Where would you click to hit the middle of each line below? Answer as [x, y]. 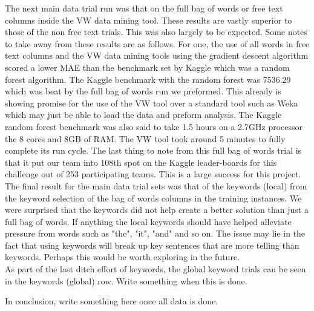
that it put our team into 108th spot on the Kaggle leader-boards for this [141, 162]
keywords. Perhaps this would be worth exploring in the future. [122, 257]
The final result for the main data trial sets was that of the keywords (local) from [156, 185]
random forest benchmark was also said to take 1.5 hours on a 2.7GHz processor [154, 126]
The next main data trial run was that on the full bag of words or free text [144, 8]
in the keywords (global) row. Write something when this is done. [126, 280]
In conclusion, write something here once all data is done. [112, 301]
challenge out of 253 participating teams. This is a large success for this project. [153, 174]
